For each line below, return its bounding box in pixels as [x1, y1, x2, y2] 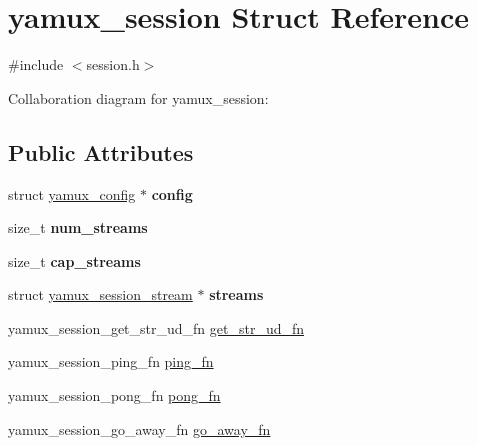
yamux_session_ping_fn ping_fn [8, 351, 214, 372]
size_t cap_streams [8, 250, 141, 271]
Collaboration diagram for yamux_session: [8, 87, 269, 108]
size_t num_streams [8, 217, 148, 238]
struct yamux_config [8, 183, 136, 204]
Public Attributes [8, 136, 194, 167]
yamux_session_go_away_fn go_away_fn [8, 418, 271, 439]
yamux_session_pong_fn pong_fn [8, 385, 221, 406]
